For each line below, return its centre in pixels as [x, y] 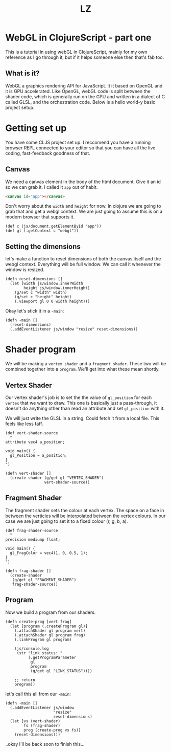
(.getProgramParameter [52, 657]
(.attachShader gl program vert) [50, 631]
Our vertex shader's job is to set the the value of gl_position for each [79, 397]
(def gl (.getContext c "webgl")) [42, 231]
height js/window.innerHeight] [57, 288]
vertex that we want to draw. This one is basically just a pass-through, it [81, 403]
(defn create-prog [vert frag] [39, 622]
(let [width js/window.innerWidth [46, 284]
